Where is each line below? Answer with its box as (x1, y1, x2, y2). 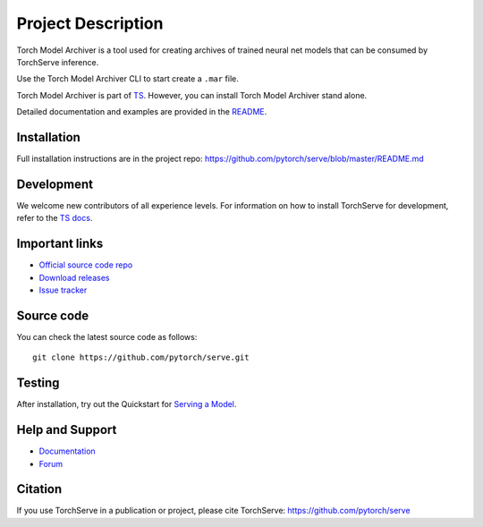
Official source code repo (38, 259, 133, 270)
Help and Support (16, 422, 117, 438)
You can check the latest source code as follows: (16, 331, 198, 342)
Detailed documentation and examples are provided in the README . (16, 106, 267, 117)
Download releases (38, 272, 110, 283)
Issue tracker (38, 285, 88, 295)
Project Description (16, 13, 164, 33)
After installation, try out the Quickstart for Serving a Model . (16, 399, 237, 410)
